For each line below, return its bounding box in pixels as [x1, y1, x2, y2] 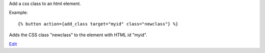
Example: [9, 10, 28, 16]
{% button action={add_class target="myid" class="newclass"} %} [18, 21, 179, 26]
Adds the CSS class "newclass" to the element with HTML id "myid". [9, 32, 147, 38]
